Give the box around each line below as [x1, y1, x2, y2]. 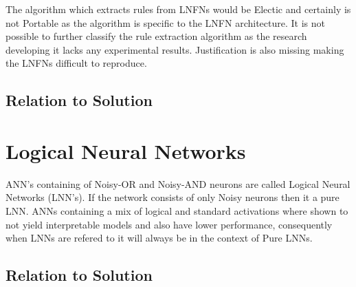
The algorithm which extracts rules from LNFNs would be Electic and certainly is [5, 2, 351, 16]
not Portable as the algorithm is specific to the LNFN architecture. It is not [5, 15, 325, 30]
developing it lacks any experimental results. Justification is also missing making [5, 42, 344, 56]
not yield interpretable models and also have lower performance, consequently [5, 217, 333, 231]
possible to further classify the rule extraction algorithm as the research [5, 29, 307, 43]
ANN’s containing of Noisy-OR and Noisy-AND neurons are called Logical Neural [5, 176, 351, 191]
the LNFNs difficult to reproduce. [5, 56, 147, 70]
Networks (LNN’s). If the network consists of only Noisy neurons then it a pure [5, 190, 340, 204]
